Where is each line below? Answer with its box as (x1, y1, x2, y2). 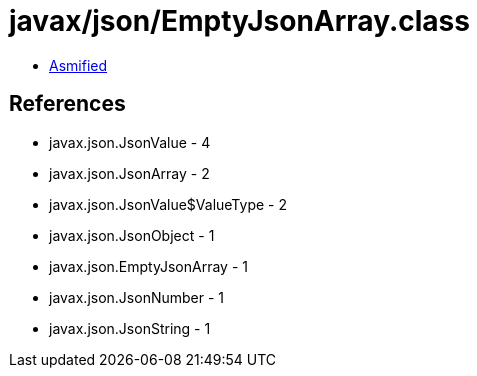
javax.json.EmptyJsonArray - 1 (49, 257, 248, 275)
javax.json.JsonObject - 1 (49, 226, 215, 244)
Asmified (49, 56, 108, 74)
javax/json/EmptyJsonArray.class (9, 4, 470, 38)
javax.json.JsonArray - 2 (49, 164, 210, 182)
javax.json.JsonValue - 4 (49, 133, 211, 151)
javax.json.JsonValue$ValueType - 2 (49, 195, 287, 213)
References (9, 91, 126, 117)
